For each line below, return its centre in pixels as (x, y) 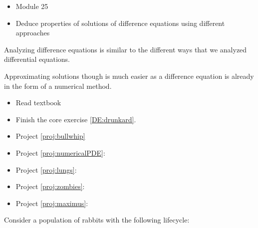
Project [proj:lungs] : (46, 169)
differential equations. (37, 59)
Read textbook (38, 103)
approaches (33, 33)
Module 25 (32, 6)
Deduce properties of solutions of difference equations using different (120, 23)
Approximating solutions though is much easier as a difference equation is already (129, 76)
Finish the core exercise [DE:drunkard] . (76, 119)
